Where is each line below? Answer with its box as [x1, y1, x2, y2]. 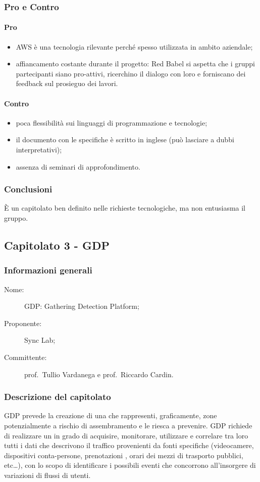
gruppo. [4, 213, 28, 223]
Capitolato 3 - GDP [4, 237, 110, 253]
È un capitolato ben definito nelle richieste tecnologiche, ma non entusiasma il [4, 203, 246, 213]
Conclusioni [4, 183, 53, 195]
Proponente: [4, 317, 42, 328]
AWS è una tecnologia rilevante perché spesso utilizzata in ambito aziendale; [16, 41, 253, 52]
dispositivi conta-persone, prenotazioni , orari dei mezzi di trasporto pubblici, [4, 450, 243, 460]
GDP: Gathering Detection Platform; [24, 301, 139, 311]
